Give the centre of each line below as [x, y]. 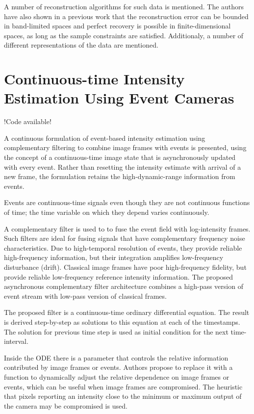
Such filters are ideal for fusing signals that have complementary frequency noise [125, 238]
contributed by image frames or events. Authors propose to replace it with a [118, 367]
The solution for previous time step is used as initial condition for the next [116, 331]
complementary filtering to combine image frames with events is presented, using [125, 147]
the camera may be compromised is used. [66, 405]
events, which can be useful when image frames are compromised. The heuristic [123, 386]
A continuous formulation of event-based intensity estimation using [105, 138]
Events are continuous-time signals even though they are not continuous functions [127, 202]
